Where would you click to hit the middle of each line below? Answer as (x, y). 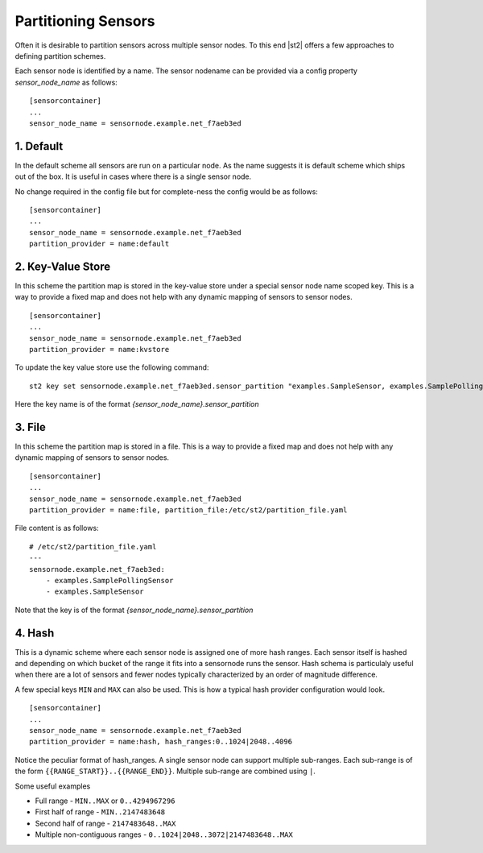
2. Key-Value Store (63, 266)
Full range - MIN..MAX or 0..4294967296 (105, 801)
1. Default (39, 146)
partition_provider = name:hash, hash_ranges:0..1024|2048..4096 (161, 742)
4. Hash (35, 633)
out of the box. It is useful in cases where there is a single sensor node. (133, 176)
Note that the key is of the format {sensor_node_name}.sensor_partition (134, 610)
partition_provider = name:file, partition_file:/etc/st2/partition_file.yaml (188, 510)
